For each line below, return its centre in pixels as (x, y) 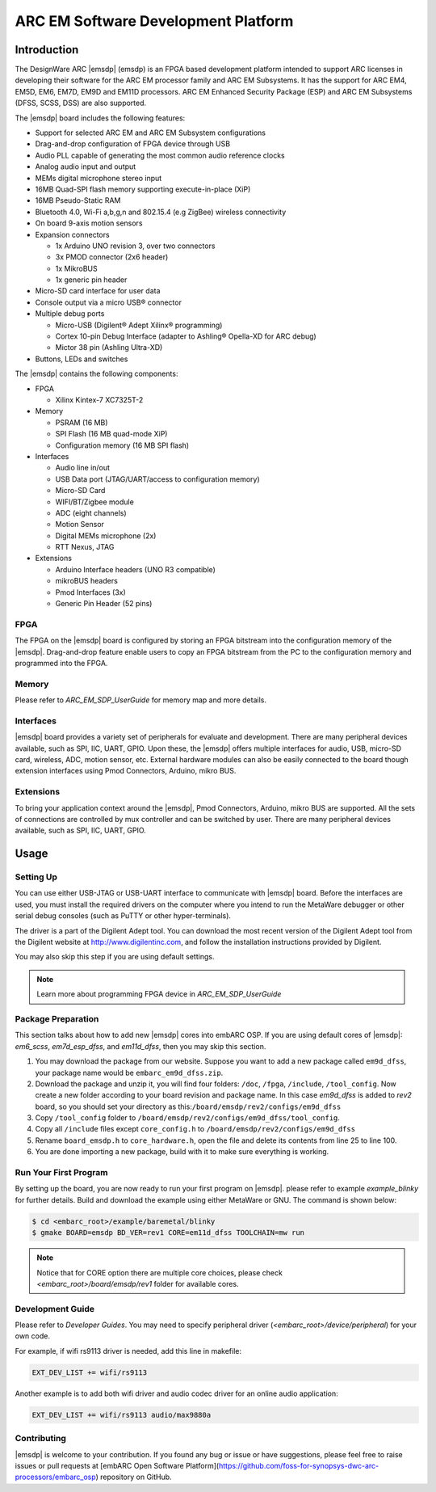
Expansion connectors (72, 234)
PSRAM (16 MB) (82, 422)
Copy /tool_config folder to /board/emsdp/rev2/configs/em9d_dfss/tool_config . (188, 1118)
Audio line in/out (83, 468)
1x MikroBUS (76, 268)
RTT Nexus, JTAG (85, 547)
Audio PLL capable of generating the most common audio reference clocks (160, 155)
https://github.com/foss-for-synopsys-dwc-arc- (299, 1465)
